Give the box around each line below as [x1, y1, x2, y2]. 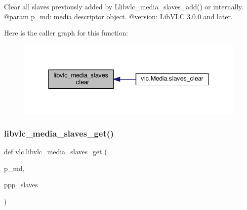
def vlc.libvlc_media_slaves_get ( [4, 146, 107, 157]
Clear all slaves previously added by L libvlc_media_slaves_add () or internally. [4, 1, 244, 11]
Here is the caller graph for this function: [4, 28, 128, 38]
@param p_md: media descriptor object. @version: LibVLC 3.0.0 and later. [4, 11, 233, 21]
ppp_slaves [4, 179, 38, 190]
